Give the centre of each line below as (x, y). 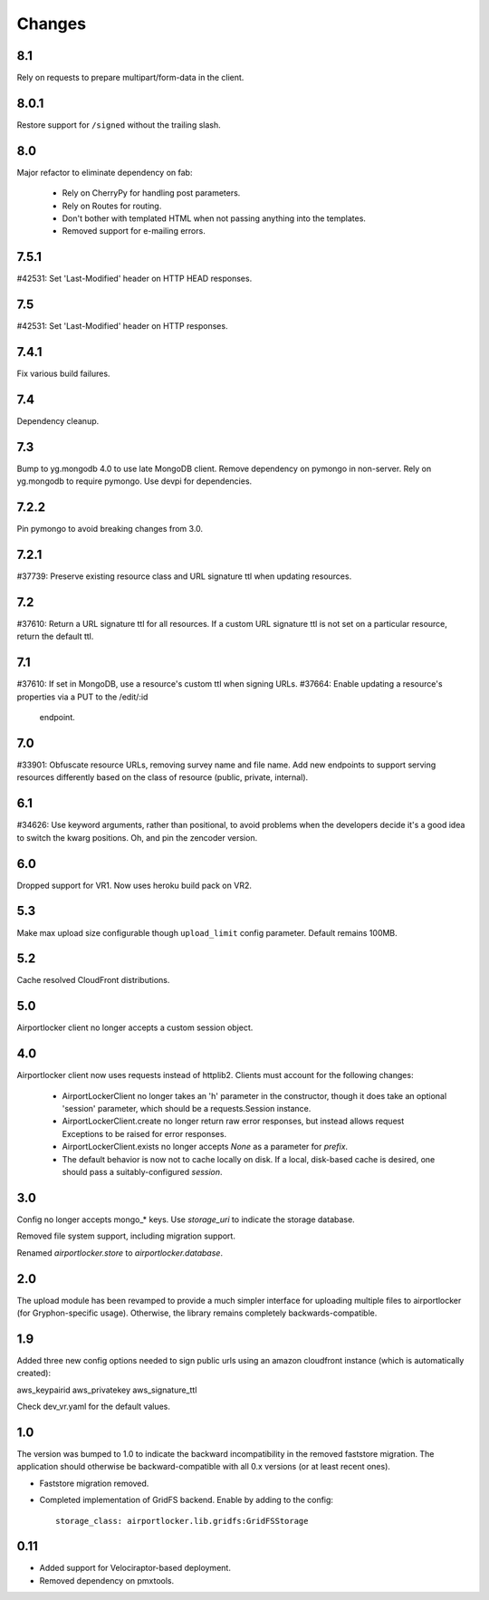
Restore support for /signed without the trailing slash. (119, 125)
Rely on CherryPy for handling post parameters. (151, 193)
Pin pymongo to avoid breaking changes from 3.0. (110, 529)
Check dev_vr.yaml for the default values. (94, 1407)
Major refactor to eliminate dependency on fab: (105, 172)
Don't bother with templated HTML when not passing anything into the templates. (214, 218)
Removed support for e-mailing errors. (134, 231)
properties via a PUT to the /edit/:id (82, 697)
